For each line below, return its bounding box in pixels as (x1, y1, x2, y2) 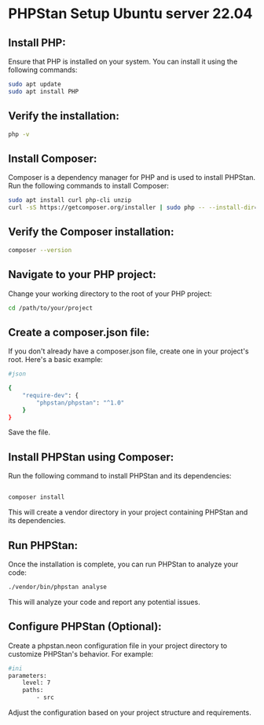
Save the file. (8, 427, 51, 437)
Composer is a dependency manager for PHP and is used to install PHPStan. (8, 173, 256, 182)
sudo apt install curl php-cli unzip (8, 196, 132, 204)
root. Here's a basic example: (8, 355, 104, 364)
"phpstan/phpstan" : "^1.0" (36, 398, 125, 407)
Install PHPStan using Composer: (8, 450, 174, 463)
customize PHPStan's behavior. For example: (8, 649, 154, 658)
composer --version (8, 246, 72, 254)
